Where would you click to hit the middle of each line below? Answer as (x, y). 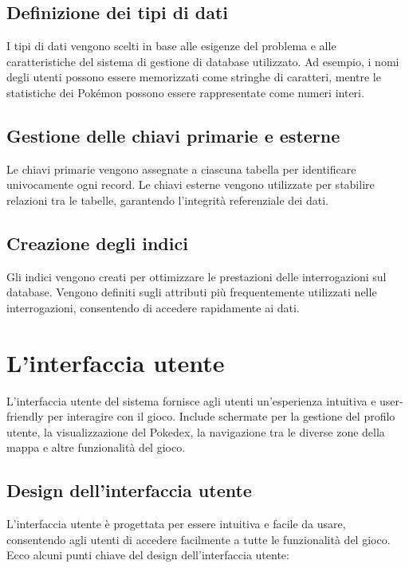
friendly (25, 416)
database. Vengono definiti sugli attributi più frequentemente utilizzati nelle (192, 292)
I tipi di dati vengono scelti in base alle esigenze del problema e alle (171, 46)
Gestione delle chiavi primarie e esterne (173, 135)
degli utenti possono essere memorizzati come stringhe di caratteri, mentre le (194, 77)
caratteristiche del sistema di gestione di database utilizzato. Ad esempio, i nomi (203, 61)
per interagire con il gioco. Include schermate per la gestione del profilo (221, 416)
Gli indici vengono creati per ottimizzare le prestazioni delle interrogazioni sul (197, 276)
